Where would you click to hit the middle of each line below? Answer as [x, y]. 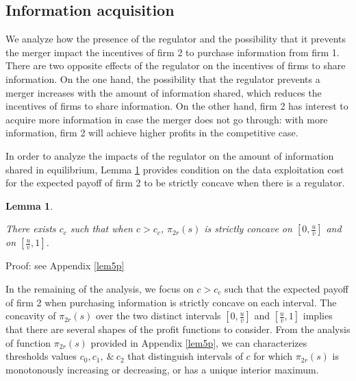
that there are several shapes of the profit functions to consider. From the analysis [178, 329]
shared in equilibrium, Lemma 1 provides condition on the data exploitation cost [175, 169]
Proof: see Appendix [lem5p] [65, 266]
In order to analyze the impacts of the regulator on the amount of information [170, 155]
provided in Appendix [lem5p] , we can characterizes [199, 342]
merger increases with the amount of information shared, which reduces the [164, 92]
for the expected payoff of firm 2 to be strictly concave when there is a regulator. [175, 183]
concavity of [31, 316]
